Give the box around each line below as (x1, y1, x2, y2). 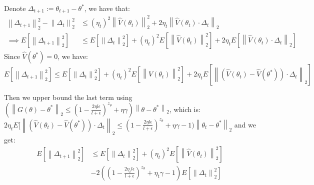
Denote (4, 3, 26, 13)
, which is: (169, 103, 200, 114)
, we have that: (84, 3, 130, 13)
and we (234, 119, 256, 129)
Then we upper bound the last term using (4, 92, 132, 102)
